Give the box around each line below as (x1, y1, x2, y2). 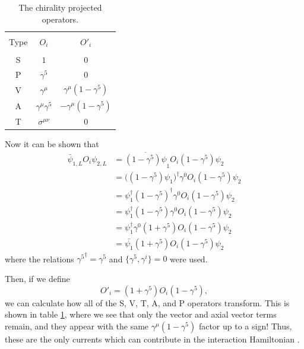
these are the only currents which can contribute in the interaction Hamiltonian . (5, 332, 300, 345)
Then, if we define (5, 272, 70, 285)
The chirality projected (18, 1, 102, 13)
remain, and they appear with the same (5, 319, 149, 332)
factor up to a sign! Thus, (198, 319, 292, 332)
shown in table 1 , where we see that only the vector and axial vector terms (5, 308, 277, 321)
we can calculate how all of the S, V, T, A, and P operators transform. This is (5, 296, 290, 309)
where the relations (5, 252, 74, 265)
